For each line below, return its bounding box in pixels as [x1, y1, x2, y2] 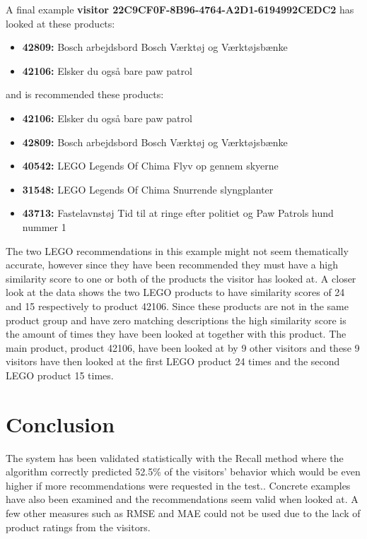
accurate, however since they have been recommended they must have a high [6, 257, 338, 272]
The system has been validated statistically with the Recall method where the [6, 450, 344, 465]
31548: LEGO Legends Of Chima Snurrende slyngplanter [22, 182, 274, 196]
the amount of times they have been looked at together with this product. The [6, 326, 346, 341]
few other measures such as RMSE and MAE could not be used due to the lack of [6, 505, 361, 520]
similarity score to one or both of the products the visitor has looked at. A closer [6, 271, 356, 285]
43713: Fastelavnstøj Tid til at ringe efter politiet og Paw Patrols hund [22, 206, 334, 220]
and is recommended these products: [6, 87, 164, 102]
